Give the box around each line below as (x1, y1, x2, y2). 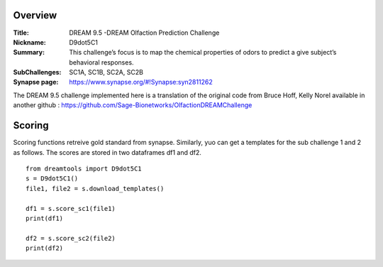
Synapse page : (13, 78, 59, 87)
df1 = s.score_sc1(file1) (26, 205, 116, 212)
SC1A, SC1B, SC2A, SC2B (69, 68, 143, 77)
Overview (13, 9, 57, 21)
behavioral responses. (69, 58, 134, 67)
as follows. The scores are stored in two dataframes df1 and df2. (13, 148, 202, 156)
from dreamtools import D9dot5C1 (26, 164, 142, 173)
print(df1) (26, 214, 64, 222)
